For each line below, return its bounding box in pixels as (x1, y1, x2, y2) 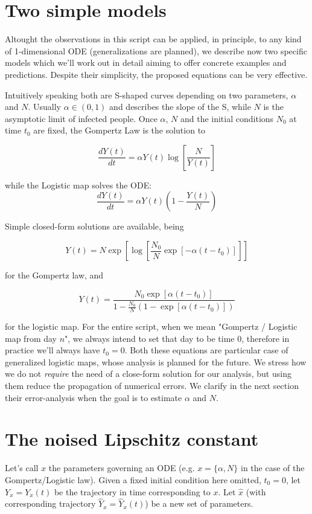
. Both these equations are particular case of (124, 344, 288, 356)
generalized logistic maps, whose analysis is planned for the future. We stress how (5, 355, 307, 368)
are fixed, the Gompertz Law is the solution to (33, 124, 206, 137)
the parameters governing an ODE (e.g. (48, 461, 195, 474)
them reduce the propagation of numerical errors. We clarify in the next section (5, 379, 299, 392)
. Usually (28, 100, 62, 113)
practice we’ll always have (5, 344, 100, 356)
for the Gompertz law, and (5, 269, 104, 281)
